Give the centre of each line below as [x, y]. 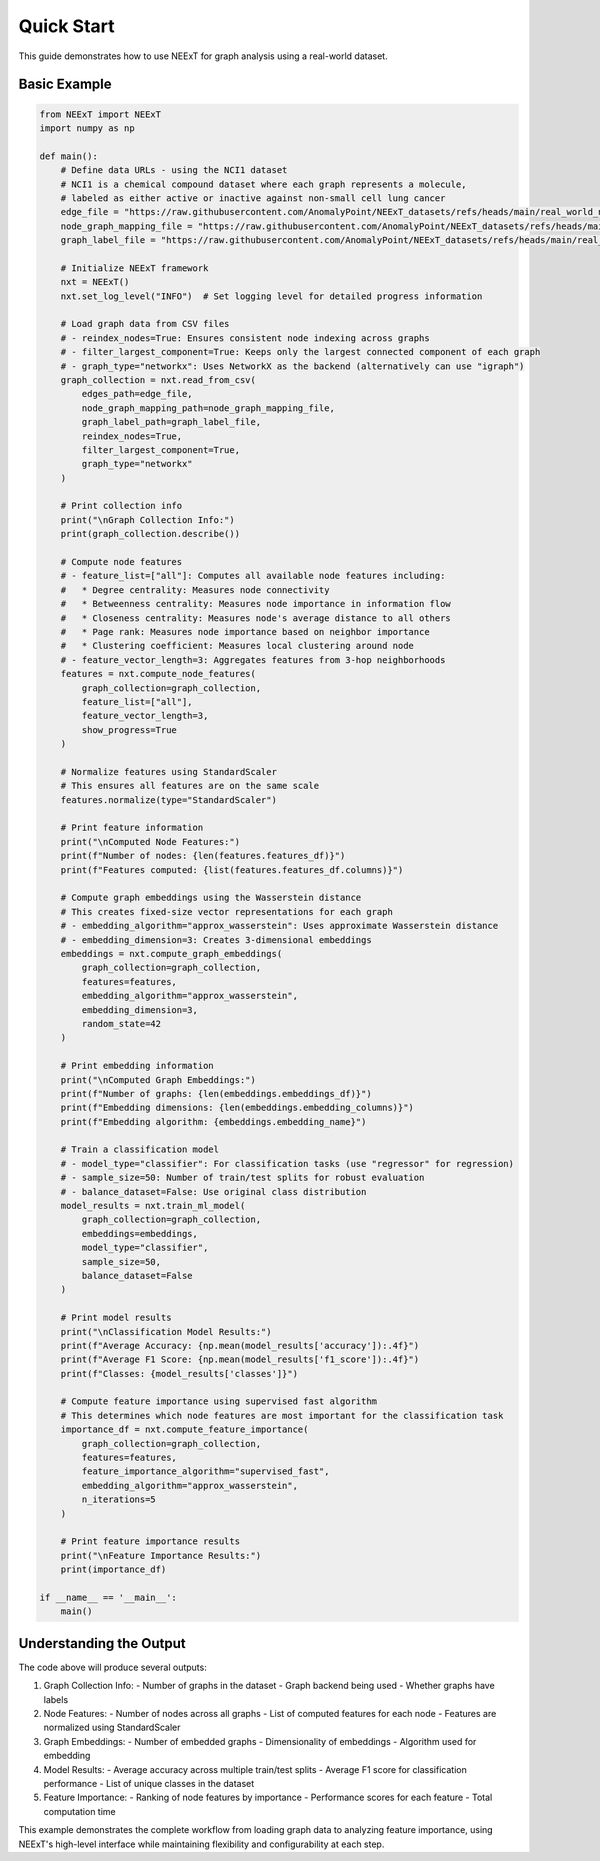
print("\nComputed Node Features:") [150, 841]
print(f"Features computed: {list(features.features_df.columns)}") [232, 869]
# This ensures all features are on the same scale [190, 786]
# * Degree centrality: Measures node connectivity [195, 589]
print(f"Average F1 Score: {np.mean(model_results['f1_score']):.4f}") [240, 1359]
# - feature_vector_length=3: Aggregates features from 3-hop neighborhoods [253, 659]
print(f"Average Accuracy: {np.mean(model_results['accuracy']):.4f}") [240, 1345]
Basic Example [65, 84]
